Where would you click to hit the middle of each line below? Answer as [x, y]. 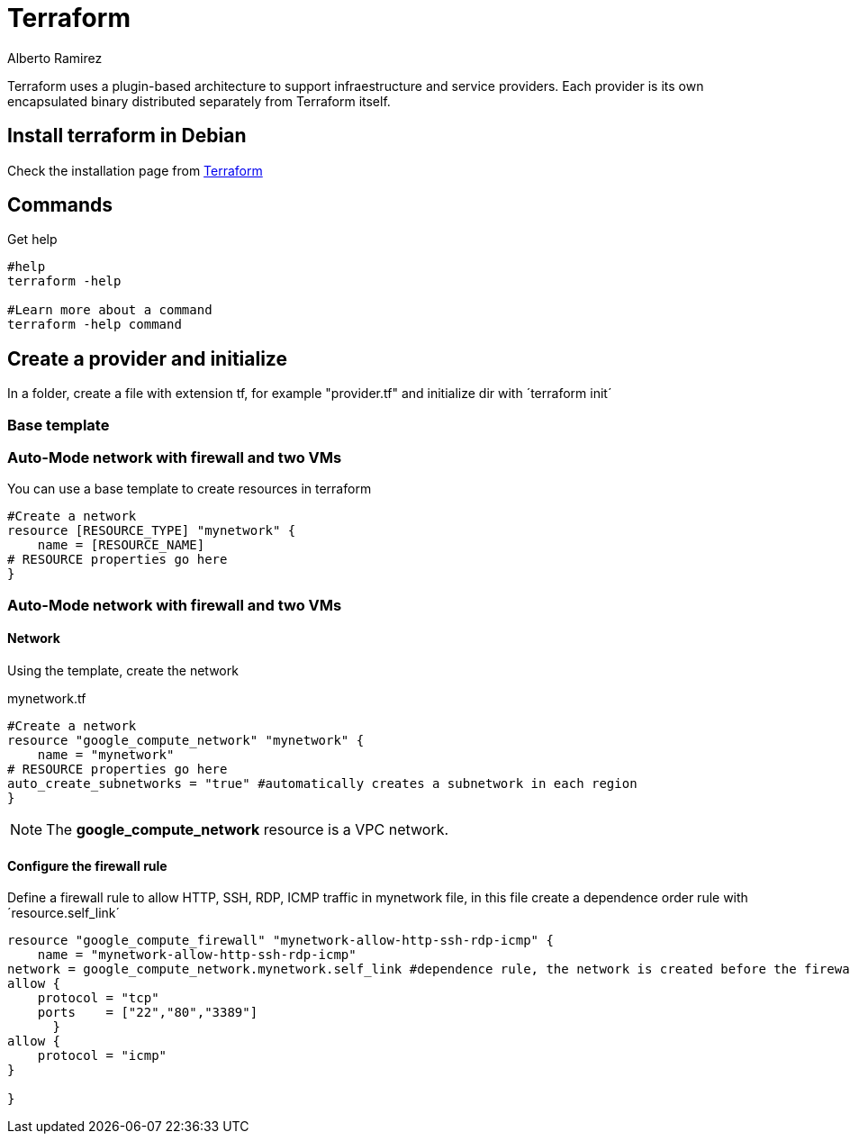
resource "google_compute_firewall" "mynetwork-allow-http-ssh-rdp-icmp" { [280, 941]
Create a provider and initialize [147, 358]
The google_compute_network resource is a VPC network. [248, 829]
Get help [32, 240]
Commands [60, 205]
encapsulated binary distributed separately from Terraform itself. [199, 101]
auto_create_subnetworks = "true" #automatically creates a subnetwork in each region [322, 783]
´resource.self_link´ [64, 913]
